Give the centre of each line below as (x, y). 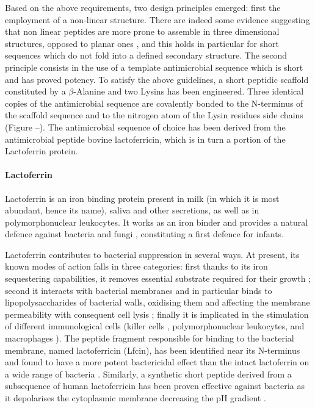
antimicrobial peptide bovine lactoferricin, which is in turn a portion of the (145, 139)
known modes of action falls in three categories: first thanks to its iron (136, 266)
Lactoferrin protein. (42, 151)
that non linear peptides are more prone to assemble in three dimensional (142, 31)
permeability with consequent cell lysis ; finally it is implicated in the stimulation (157, 314)
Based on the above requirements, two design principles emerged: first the (143, 7)
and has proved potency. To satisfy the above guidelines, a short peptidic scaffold (157, 79)
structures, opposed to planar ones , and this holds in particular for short (142, 43)
